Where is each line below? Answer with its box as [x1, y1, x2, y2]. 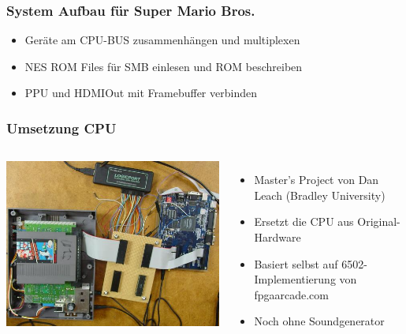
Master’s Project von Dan [254, 171, 379, 188]
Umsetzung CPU [6, 118, 117, 137]
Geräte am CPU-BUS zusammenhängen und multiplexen [24, 32, 300, 48]
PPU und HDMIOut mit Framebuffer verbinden [24, 84, 257, 101]
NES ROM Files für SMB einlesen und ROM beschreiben [24, 58, 303, 74]
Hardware [254, 229, 301, 245]
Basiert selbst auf [254, 255, 338, 272]
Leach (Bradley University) [254, 186, 386, 203]
